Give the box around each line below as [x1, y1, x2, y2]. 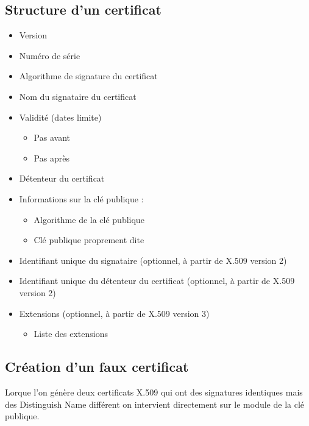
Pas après [34, 151, 69, 164]
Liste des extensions [34, 327, 108, 340]
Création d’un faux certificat [5, 357, 189, 376]
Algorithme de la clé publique [34, 213, 144, 225]
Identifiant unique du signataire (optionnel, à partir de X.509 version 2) [19, 254, 287, 266]
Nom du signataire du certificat [19, 90, 137, 102]
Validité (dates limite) [19, 110, 102, 123]
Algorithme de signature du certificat [19, 69, 158, 82]
